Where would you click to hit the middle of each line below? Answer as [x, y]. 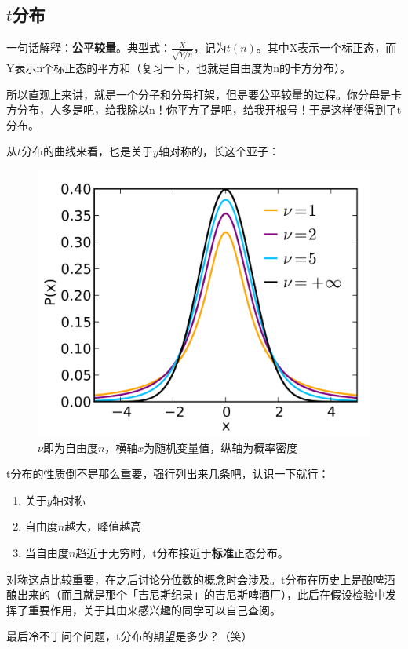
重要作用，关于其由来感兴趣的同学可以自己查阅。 [154, 609]
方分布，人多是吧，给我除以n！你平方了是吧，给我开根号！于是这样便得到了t [204, 109]
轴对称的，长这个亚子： [219, 151]
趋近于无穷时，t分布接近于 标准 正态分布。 [182, 552]
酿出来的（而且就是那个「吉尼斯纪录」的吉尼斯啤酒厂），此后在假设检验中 [196, 594]
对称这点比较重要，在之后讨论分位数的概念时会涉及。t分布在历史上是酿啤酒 [201, 579]
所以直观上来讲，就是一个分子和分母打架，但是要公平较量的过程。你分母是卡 [204, 94]
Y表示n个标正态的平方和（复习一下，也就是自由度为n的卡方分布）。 [179, 67]
